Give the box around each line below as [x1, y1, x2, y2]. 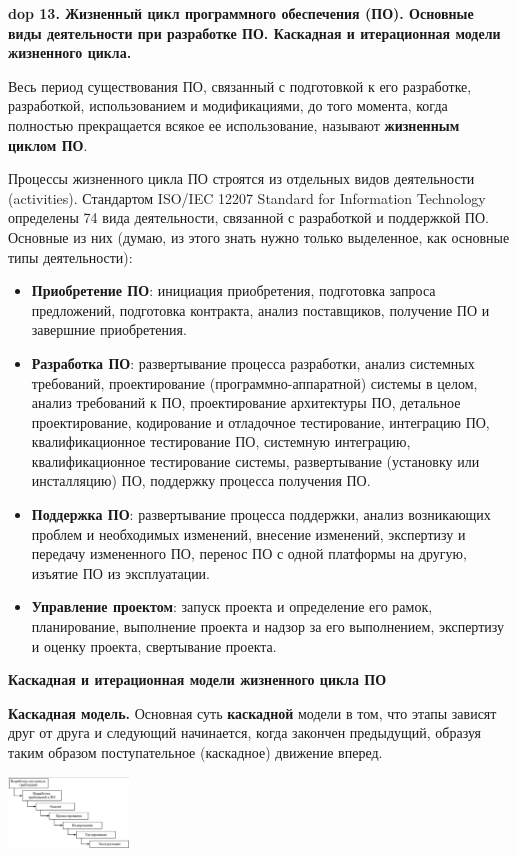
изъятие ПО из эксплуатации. [31, 562, 211, 583]
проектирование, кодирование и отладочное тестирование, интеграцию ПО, [31, 411, 490, 432]
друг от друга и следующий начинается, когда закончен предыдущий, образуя [8, 722, 482, 743]
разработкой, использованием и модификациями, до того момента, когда [8, 95, 448, 116]
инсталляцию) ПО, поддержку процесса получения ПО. [31, 470, 371, 491]
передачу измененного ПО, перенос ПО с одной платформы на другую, [31, 543, 467, 564]
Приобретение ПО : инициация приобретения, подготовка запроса [31, 280, 436, 301]
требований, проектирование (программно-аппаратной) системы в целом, [31, 372, 478, 393]
